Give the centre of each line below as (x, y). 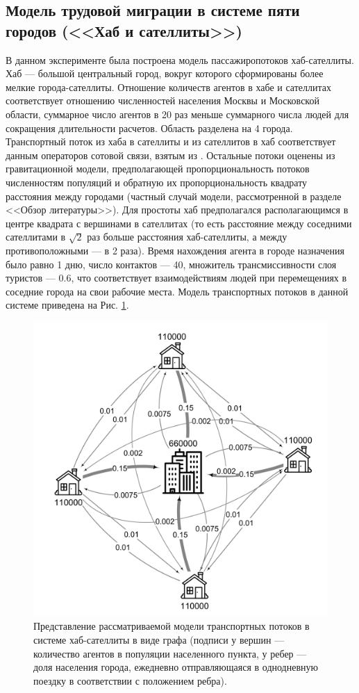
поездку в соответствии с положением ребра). (130, 680)
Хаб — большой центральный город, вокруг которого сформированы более (165, 73)
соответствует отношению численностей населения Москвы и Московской (162, 100)
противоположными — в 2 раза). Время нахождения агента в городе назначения (175, 250)
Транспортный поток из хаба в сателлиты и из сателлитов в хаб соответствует (171, 141)
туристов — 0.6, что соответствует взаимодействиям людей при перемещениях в (176, 278)
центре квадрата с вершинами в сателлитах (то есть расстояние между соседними (179, 223)
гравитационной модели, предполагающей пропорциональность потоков (158, 169)
